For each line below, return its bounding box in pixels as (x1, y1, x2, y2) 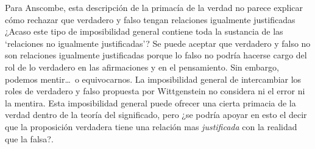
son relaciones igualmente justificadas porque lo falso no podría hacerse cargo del (5, 49, 307, 61)
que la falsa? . (5, 132, 54, 145)
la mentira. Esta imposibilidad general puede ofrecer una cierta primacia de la (5, 96, 296, 109)
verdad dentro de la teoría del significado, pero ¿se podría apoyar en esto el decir (5, 108, 307, 121)
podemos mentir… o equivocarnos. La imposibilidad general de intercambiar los (5, 72, 302, 85)
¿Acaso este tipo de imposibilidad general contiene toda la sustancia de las (5, 25, 283, 38)
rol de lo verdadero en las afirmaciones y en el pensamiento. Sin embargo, (5, 60, 279, 73)
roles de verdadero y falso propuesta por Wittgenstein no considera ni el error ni (5, 85, 305, 97)
